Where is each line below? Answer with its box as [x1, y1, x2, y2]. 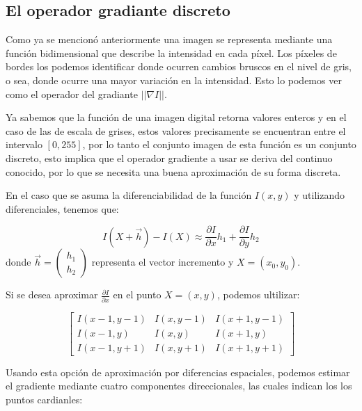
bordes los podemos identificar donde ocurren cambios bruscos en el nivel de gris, [6, 59, 352, 74]
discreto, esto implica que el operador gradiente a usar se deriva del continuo [6, 150, 333, 165]
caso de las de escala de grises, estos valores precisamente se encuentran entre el [6, 123, 346, 138]
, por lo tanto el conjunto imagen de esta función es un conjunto [82, 137, 356, 152]
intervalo [6, 137, 42, 152]
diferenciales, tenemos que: [6, 201, 119, 216]
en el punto [113, 287, 162, 302]
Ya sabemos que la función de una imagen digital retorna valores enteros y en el [6, 110, 347, 124]
